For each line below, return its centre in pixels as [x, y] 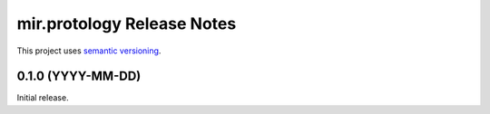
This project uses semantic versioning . [89, 51]
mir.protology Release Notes [127, 24]
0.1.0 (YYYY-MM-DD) [79, 76]
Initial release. [43, 98]
